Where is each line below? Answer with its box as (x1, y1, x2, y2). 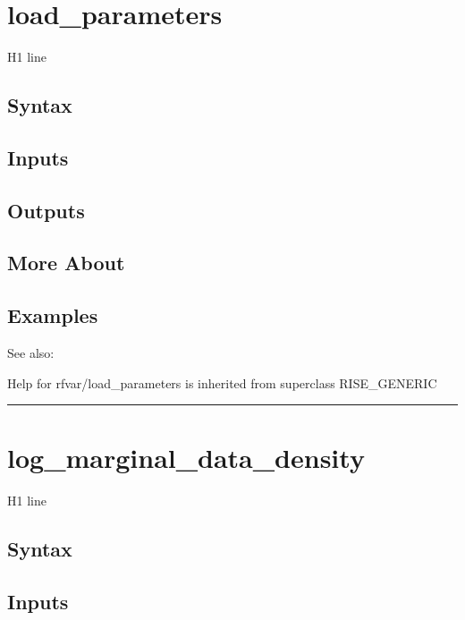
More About (7, 249, 125, 276)
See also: (7, 344, 55, 362)
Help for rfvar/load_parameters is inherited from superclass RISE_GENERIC (7, 373, 437, 392)
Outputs (7, 196, 85, 224)
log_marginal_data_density (7, 439, 365, 476)
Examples (7, 302, 98, 329)
